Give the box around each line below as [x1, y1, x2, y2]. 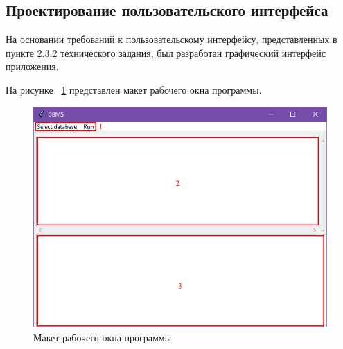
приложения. [6, 59, 59, 74]
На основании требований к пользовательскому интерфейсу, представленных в [6, 32, 337, 46]
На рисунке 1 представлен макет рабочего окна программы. [6, 82, 262, 96]
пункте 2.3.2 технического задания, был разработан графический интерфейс [6, 45, 326, 60]
